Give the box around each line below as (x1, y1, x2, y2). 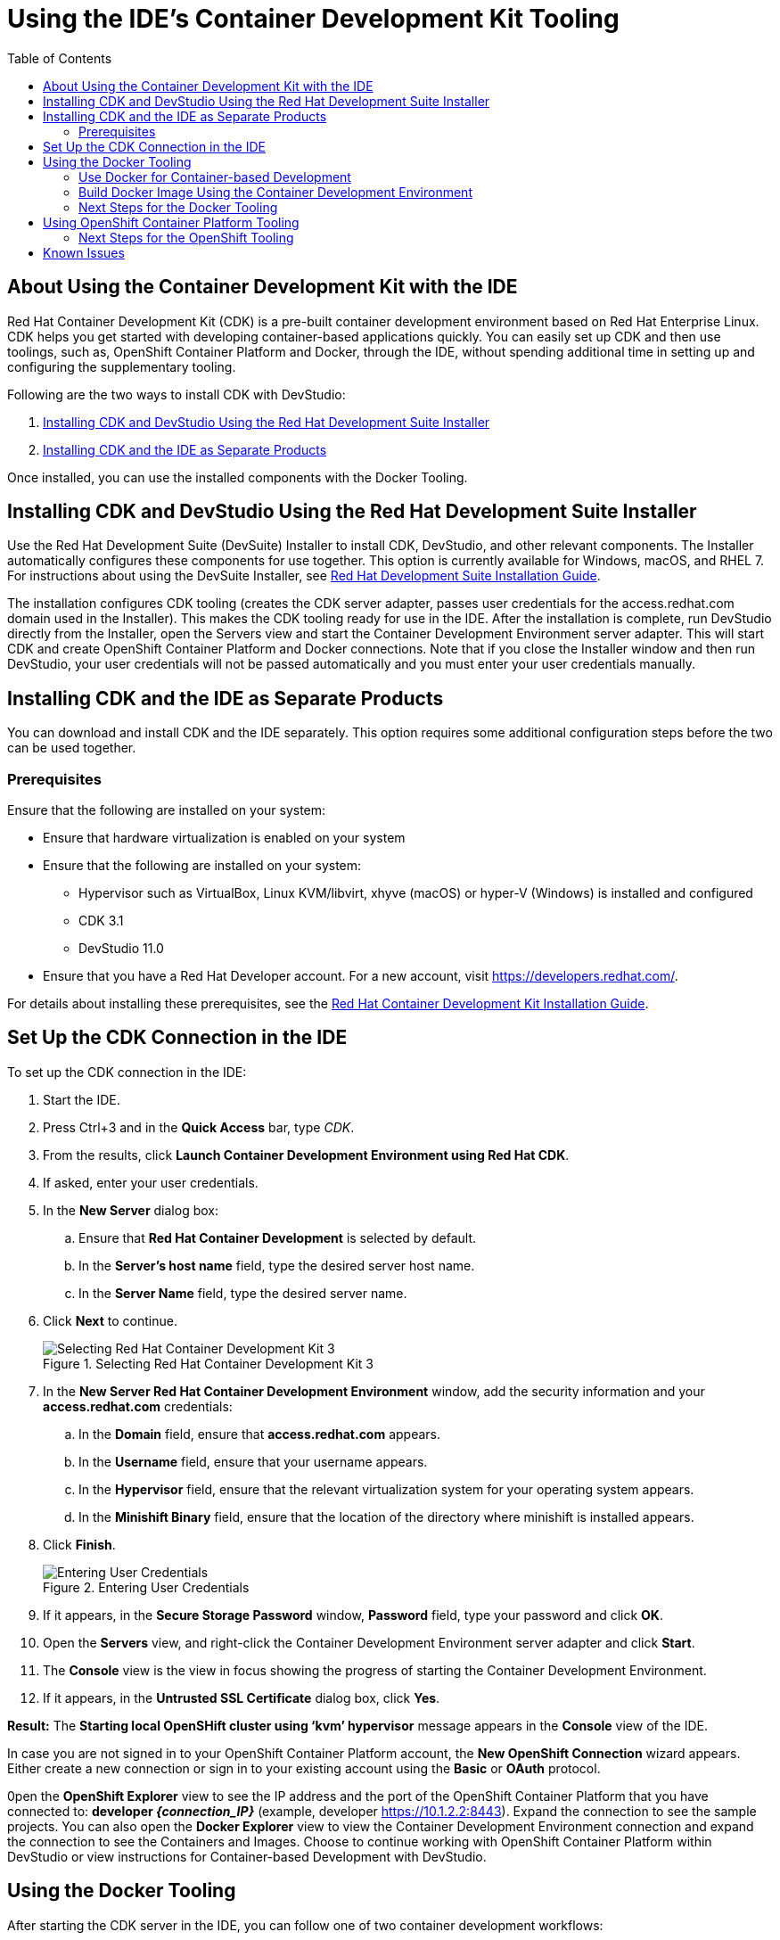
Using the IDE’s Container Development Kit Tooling (7, 4, 620, 34)
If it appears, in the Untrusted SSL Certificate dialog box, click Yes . (43, 1689, 440, 1706)
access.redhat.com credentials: (43, 1398, 233, 1414)
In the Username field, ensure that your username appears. (78, 1453, 428, 1469)
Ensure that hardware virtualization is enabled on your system (43, 830, 406, 846)
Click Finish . (43, 1536, 116, 1552)
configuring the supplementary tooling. (7, 358, 236, 374)
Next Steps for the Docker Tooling (78, 199, 278, 215)
